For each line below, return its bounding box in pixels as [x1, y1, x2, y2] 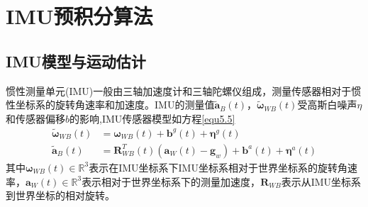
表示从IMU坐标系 [281, 174, 362, 189]
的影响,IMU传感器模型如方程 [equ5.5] [69, 111, 235, 125]
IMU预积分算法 [6, 1, 153, 30]
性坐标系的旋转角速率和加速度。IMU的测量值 [6, 97, 215, 112]
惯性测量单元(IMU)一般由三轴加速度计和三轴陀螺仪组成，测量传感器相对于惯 [6, 83, 362, 98]
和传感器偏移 [6, 111, 65, 125]
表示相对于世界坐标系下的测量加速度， [82, 174, 261, 189]
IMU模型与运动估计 [6, 50, 146, 72]
